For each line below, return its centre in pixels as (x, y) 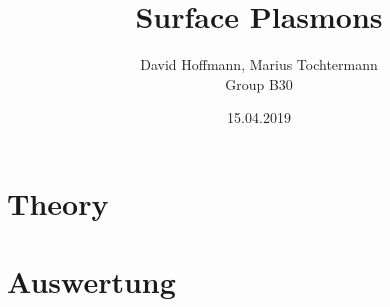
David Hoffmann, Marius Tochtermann (259, 64)
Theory (58, 202)
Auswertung (91, 281)
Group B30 (259, 83)
